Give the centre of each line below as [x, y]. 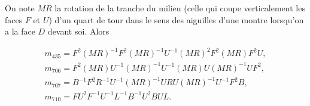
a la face [20, 31]
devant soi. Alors [78, 31]
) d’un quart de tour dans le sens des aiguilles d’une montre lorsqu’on [176, 19]
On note [20, 8]
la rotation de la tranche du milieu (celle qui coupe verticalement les [180, 8]
